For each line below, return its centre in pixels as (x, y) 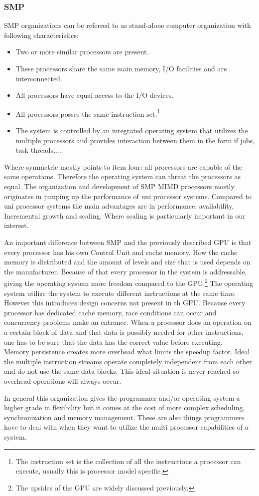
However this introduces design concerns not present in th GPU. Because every (125, 303)
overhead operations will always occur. (63, 380)
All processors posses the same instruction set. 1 (88, 113)
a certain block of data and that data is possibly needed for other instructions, (124, 332)
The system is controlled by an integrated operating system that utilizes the (132, 130)
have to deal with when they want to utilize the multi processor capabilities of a (126, 427)
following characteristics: (41, 35)
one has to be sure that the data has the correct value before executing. (113, 342)
